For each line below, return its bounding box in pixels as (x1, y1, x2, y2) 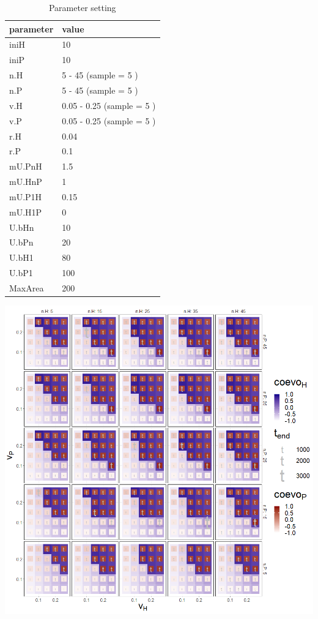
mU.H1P (9, 205, 42, 218)
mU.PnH (9, 160, 42, 173)
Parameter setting (48, 1, 116, 13)
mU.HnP (9, 175, 42, 188)
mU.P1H (9, 190, 42, 203)
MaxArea (9, 281, 44, 294)
